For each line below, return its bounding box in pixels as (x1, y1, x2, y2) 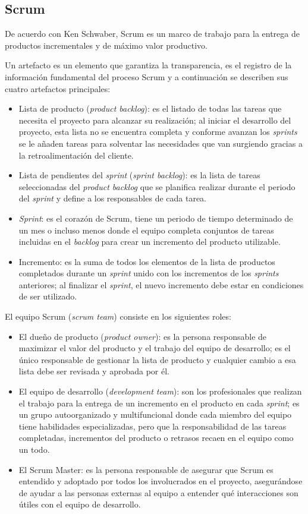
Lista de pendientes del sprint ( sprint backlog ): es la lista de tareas (18, 169, 260, 181)
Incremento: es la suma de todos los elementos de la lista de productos (18, 255, 275, 267)
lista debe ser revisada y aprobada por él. (18, 365, 169, 377)
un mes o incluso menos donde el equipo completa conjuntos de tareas (18, 223, 274, 236)
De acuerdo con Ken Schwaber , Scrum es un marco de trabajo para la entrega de (5, 27, 300, 40)
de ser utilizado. (18, 290, 77, 302)
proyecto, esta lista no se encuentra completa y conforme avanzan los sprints (18, 125, 297, 138)
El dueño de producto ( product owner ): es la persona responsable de (18, 330, 267, 342)
